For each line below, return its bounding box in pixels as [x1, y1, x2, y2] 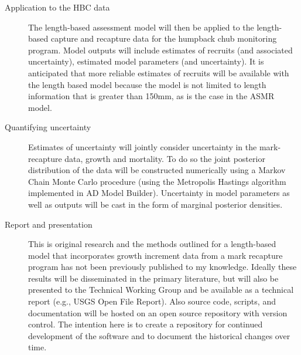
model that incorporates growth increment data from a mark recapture [28, 249, 283, 261]
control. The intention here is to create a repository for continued [28, 318, 263, 330]
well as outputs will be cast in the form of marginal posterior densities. [28, 198, 283, 210]
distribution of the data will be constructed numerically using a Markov [28, 164, 286, 176]
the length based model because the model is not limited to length [28, 78, 266, 90]
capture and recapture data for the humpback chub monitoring [50, 32, 277, 45]
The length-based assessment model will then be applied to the [28, 21, 254, 33]
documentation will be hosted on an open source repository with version [28, 306, 288, 319]
